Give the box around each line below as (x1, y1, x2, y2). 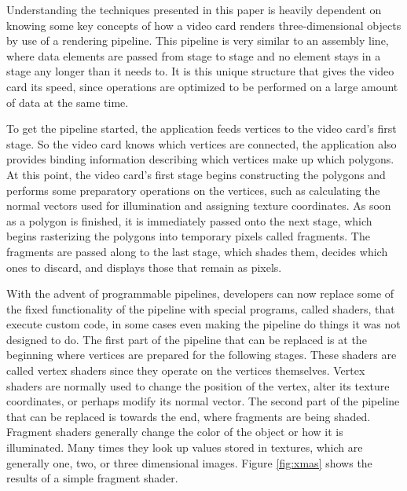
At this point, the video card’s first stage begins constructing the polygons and (6, 166, 386, 182)
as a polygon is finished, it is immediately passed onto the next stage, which (6, 212, 372, 229)
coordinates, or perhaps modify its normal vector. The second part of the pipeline (6, 393, 400, 409)
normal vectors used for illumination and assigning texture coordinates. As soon (6, 197, 391, 214)
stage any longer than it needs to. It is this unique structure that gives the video (6, 63, 394, 79)
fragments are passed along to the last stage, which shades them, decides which (6, 243, 388, 259)
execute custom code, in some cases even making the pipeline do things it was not (6, 316, 401, 332)
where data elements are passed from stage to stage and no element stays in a (6, 47, 381, 64)
